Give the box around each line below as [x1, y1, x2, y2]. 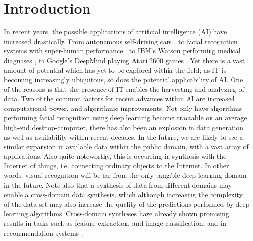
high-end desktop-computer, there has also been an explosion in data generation [4, 122, 244, 132]
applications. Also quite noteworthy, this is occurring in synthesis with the [4, 151, 227, 161]
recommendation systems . [4, 227, 83, 238]
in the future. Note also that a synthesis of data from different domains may [4, 179, 232, 190]
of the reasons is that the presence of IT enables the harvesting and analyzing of [4, 84, 244, 94]
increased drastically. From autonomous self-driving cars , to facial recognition [4, 36, 238, 46]
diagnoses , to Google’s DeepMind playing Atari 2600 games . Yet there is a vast [4, 55, 245, 65]
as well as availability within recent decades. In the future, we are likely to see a [4, 131, 243, 142]
